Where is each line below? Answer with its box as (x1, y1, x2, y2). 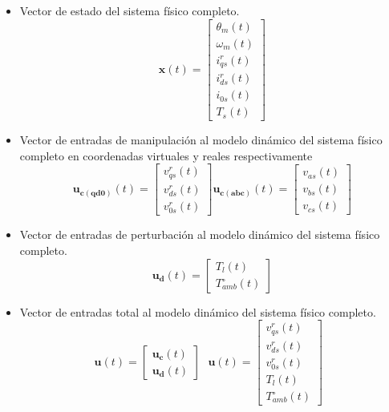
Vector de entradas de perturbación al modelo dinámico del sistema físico (19, 226, 380, 243)
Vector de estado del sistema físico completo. (19, 2, 240, 18)
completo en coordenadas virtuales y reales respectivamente (19, 147, 313, 164)
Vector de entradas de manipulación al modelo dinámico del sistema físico (19, 131, 383, 148)
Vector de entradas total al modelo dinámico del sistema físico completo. (19, 303, 376, 320)
